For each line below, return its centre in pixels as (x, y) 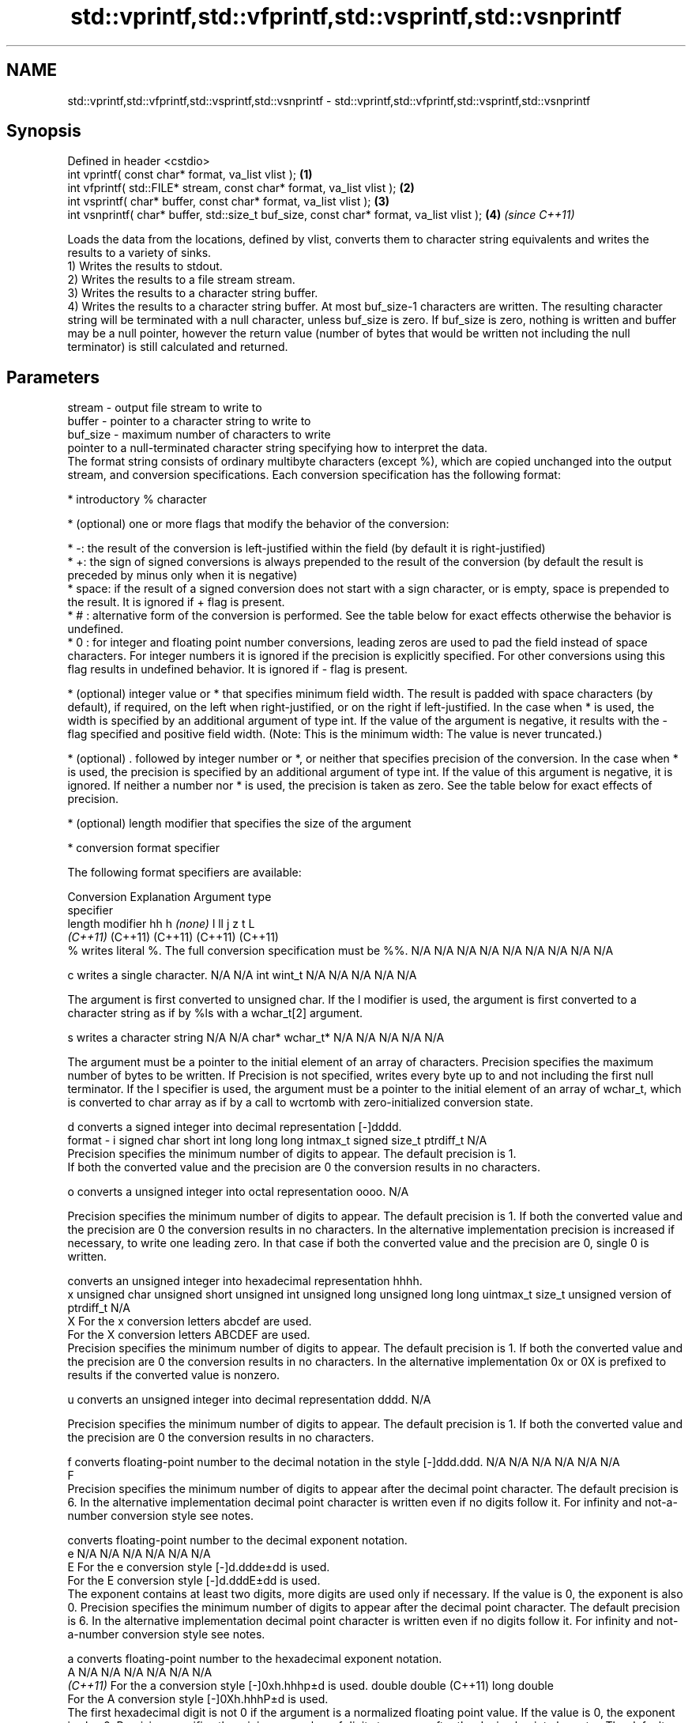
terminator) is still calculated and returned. (178, 347)
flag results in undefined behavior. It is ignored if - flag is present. (237, 669)
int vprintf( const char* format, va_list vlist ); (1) (190, 175)
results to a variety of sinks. (139, 253)
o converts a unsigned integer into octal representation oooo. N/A (238, 1192)
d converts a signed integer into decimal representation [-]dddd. (235, 1127)
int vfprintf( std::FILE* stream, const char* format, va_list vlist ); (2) (241, 188)
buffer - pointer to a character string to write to (189, 421)
